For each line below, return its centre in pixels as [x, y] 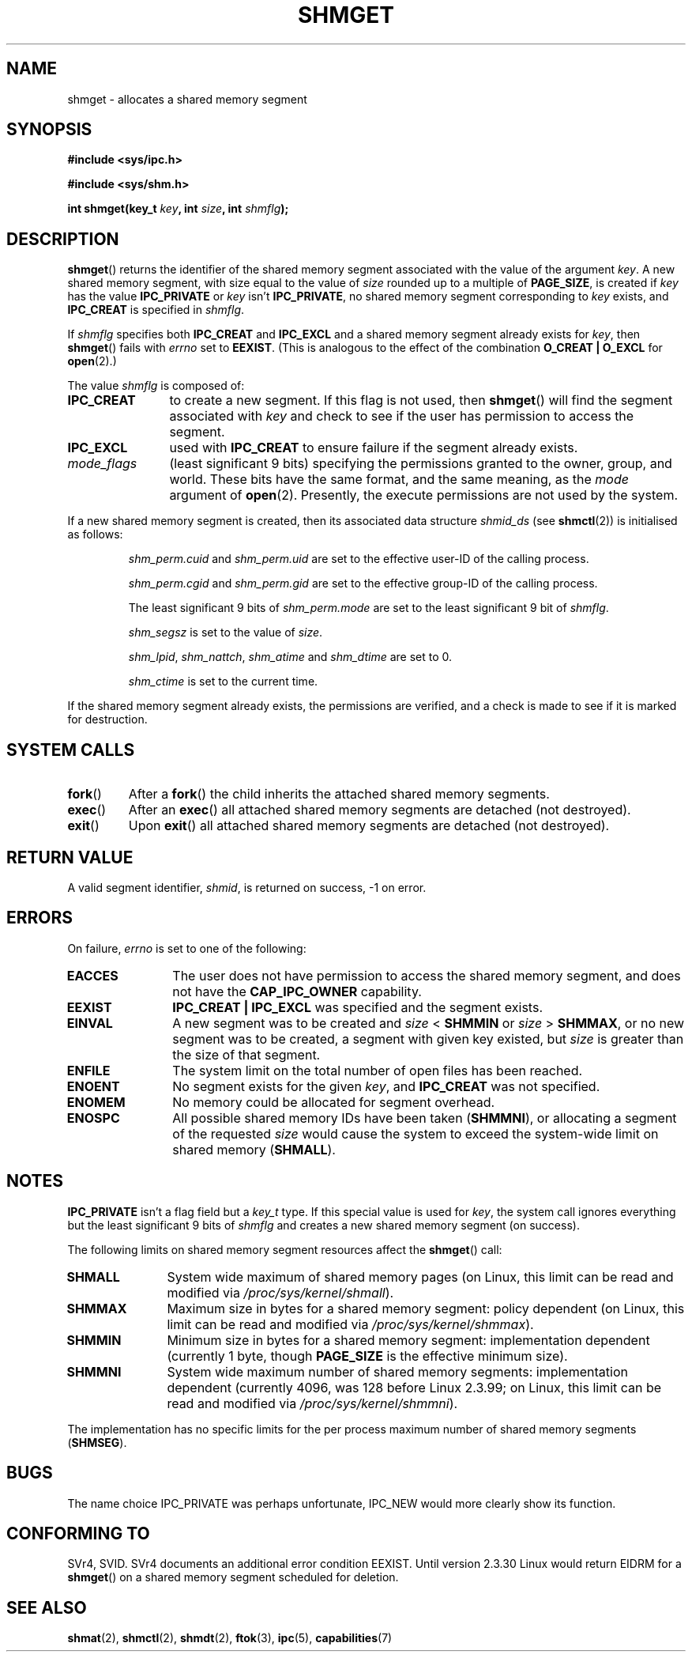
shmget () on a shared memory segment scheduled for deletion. [233, 1577]
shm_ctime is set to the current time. [223, 682]
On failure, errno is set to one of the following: [187, 948]
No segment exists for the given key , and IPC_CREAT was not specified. [386, 1086]
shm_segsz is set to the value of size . [226, 633]
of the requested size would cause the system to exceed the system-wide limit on [416, 1133]
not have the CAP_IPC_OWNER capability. [297, 991]
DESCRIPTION [63, 239]
